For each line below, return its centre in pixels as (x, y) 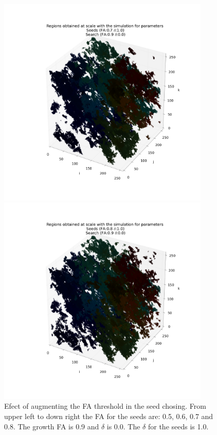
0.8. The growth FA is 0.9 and (52, 426)
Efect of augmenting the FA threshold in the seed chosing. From (105, 406)
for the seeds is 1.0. (178, 426)
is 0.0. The (123, 426)
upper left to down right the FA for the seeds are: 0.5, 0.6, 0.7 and (109, 416)
